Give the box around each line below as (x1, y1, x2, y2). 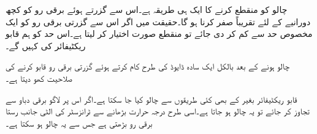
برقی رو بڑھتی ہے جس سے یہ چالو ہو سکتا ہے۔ (6, 116, 153, 129)
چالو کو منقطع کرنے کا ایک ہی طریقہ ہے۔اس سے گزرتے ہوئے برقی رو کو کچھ (6, 3, 288, 15)
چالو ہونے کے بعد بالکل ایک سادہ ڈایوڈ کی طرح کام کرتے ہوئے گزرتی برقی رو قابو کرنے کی (6, 60, 290, 73)
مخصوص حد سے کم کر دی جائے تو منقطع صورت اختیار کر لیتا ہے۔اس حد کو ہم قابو (6, 27, 313, 40)
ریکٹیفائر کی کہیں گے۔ (6, 39, 86, 52)
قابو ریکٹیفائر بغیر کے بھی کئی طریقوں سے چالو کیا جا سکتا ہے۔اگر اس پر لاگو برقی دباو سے (6, 92, 297, 105)
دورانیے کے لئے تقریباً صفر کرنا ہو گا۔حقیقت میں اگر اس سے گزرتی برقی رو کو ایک (6, 15, 311, 28)
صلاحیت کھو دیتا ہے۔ (6, 71, 72, 84)
